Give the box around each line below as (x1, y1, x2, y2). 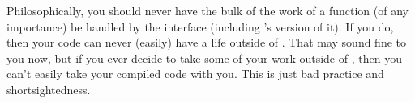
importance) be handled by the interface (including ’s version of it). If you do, (6, 18, 394, 35)
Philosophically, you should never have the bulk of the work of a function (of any (6, 2, 409, 19)
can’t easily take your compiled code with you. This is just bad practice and (6, 65, 384, 82)
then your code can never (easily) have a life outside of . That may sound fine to (6, 34, 407, 51)
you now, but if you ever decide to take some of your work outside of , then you (6, 49, 402, 66)
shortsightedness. (6, 80, 91, 97)
